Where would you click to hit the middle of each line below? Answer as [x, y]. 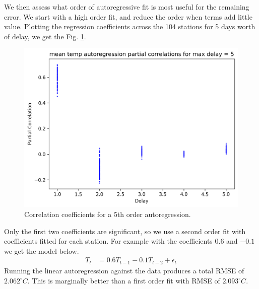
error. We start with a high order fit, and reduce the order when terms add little [128, 16]
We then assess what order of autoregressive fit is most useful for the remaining [127, 7]
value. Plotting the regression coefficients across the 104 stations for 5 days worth [130, 26]
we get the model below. [42, 250]
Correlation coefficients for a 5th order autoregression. [108, 214]
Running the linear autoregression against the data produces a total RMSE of [124, 270]
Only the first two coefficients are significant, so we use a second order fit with [125, 231]
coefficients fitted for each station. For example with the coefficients [108, 241]
